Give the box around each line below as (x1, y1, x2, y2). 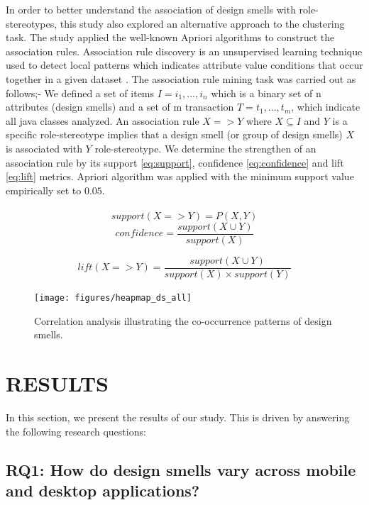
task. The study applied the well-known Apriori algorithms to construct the (6, 30, 335, 45)
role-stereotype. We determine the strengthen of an (94, 140, 316, 155)
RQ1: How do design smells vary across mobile (6, 458, 356, 480)
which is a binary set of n (211, 85, 321, 100)
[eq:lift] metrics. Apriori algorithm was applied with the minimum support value (6, 169, 354, 184)
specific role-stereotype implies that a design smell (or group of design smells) (6, 127, 343, 142)
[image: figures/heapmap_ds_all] (34, 293, 192, 304)
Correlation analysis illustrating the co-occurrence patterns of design (34, 313, 332, 328)
